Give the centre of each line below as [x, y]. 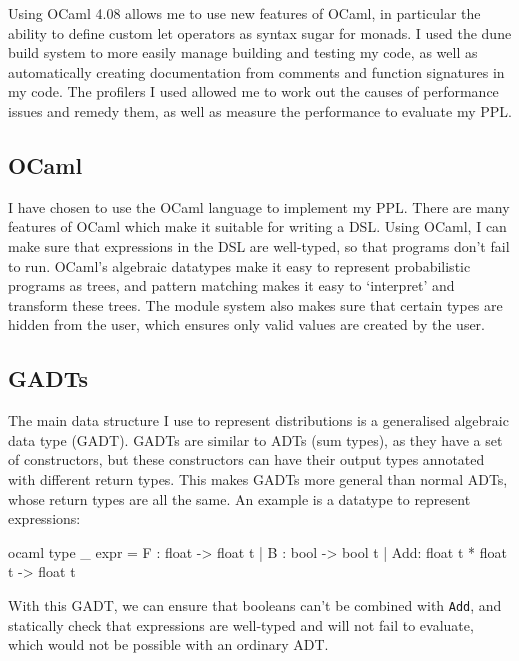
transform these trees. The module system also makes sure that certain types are [255, 304]
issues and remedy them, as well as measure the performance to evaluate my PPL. [260, 110]
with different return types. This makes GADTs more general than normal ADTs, [258, 478]
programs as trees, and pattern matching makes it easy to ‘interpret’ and [231, 285]
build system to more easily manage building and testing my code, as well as [243, 52]
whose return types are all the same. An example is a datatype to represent [239, 498]
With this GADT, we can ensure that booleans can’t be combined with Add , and [255, 604]
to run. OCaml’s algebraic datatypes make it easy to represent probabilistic [239, 265]
